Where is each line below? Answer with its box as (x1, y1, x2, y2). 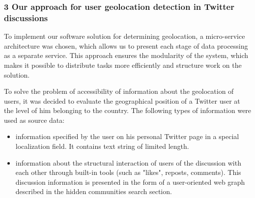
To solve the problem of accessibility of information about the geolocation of (4, 86, 234, 96)
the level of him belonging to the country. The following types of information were (4, 105, 252, 115)
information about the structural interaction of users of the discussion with (15, 157, 241, 168)
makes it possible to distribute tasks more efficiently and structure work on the (4, 59, 242, 70)
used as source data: (4, 114, 65, 125)
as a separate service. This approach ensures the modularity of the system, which (4, 50, 248, 60)
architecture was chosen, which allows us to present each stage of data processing (4, 40, 248, 51)
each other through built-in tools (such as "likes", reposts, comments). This (15, 167, 241, 177)
